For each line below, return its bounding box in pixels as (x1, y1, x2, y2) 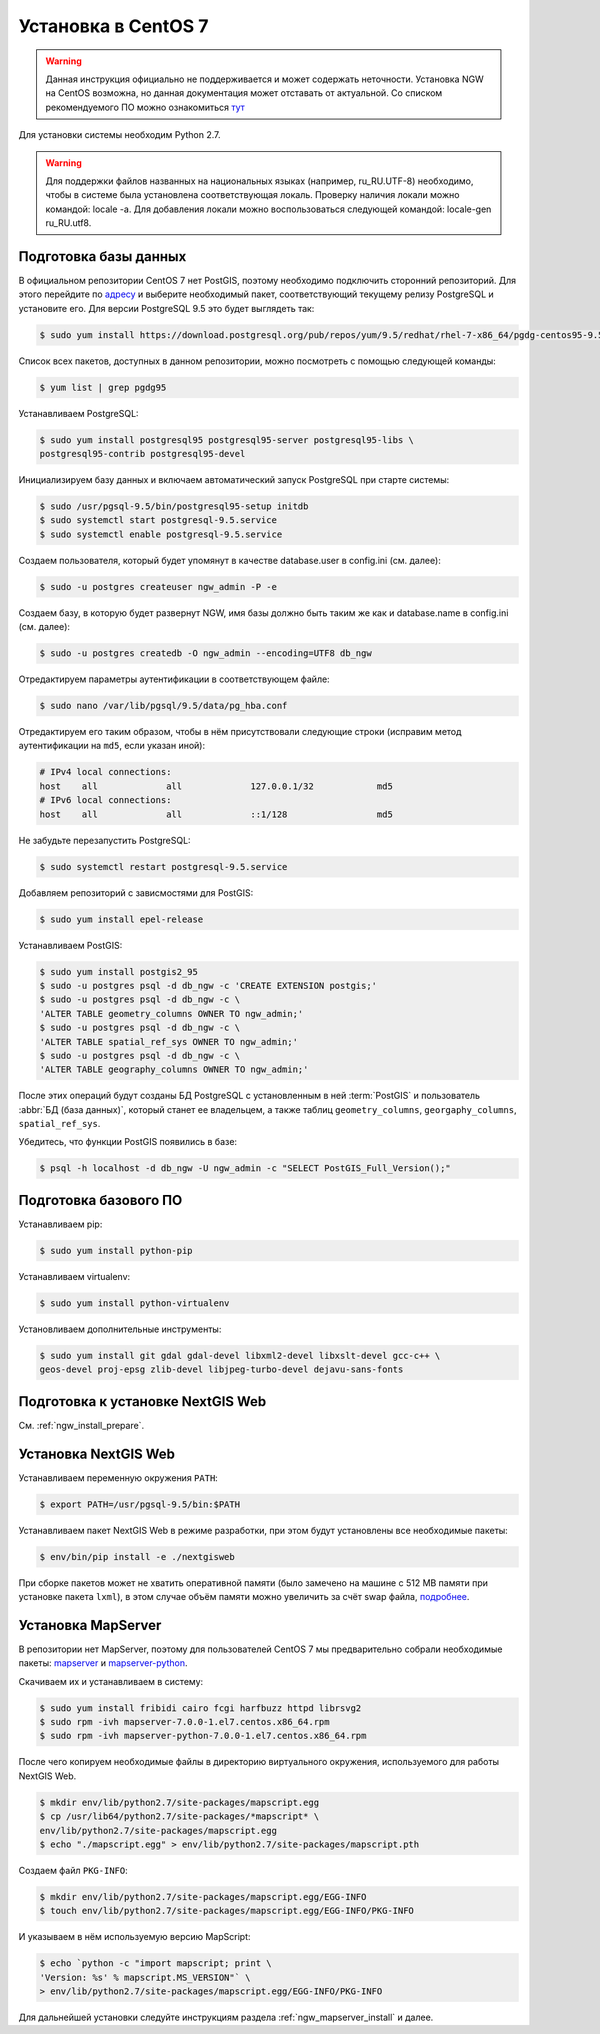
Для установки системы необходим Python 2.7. (18, 129, 221, 141)
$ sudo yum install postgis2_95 (39, 966, 199, 977)
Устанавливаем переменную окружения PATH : (18, 1471, 219, 1484)
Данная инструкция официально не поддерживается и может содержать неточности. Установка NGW (45, 73, 484, 85)
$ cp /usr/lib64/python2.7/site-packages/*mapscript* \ (39, 1811, 320, 1822)
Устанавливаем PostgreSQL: (18, 407, 139, 419)
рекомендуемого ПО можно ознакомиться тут (45, 101, 245, 113)
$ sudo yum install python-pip (39, 1245, 194, 1256)
